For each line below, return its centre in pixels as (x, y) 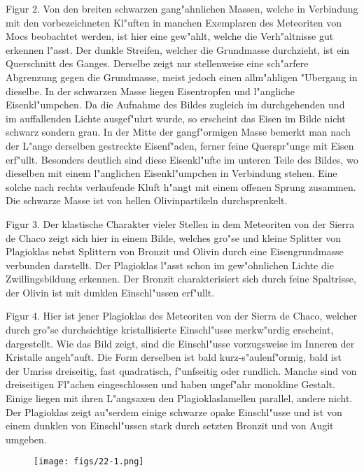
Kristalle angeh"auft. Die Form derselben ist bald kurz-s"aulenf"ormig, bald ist (174, 357)
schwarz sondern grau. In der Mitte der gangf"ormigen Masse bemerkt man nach (178, 132)
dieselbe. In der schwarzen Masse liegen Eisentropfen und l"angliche (150, 91)
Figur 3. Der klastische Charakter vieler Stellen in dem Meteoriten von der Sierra (180, 223)
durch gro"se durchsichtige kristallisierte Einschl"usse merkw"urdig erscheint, (170, 330)
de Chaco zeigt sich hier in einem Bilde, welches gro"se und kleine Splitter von (174, 237)
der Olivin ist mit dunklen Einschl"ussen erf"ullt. (110, 292)
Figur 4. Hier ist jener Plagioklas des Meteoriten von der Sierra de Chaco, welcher (182, 316)
